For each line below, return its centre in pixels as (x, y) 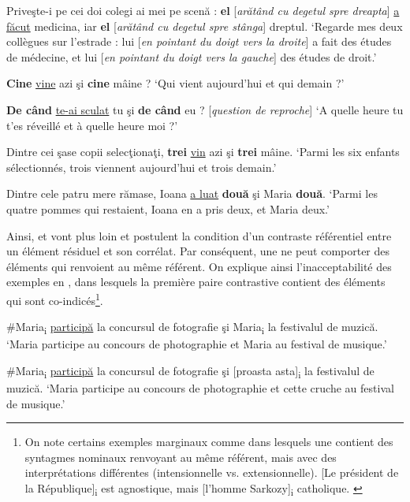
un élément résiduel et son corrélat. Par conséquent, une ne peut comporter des (198, 251)
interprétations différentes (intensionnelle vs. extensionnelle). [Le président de (212, 472)
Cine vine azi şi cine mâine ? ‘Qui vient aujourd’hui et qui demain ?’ (175, 83)
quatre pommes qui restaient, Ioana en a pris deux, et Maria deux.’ (168, 208)
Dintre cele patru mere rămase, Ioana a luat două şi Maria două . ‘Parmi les (192, 193)
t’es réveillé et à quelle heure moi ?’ (92, 125)
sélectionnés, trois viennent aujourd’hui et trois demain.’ (142, 167)
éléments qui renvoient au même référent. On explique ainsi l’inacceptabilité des (199, 266)
